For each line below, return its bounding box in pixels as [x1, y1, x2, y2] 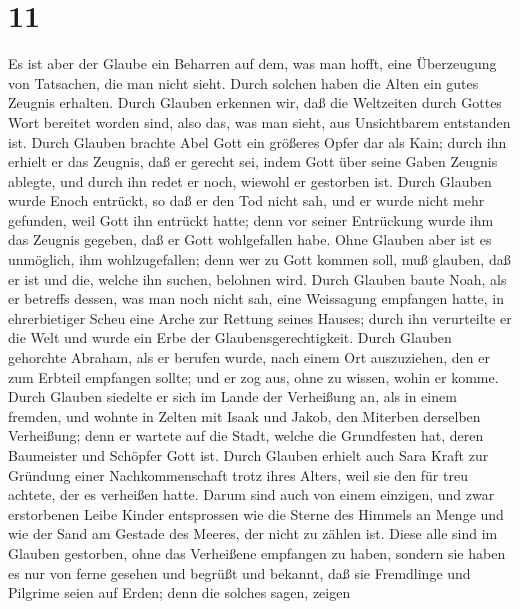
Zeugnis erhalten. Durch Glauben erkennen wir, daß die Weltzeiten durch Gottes [8, 92, 502, 113]
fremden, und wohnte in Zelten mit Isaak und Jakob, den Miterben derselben [8, 405, 481, 426]
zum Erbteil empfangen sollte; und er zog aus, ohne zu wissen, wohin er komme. [8, 366, 499, 387]
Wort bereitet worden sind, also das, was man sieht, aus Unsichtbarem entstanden [8, 111, 511, 132]
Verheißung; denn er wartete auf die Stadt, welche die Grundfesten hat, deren [8, 425, 484, 446]
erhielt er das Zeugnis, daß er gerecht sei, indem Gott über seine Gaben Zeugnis [8, 151, 498, 172]
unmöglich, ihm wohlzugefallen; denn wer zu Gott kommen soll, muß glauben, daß [8, 249, 511, 270]
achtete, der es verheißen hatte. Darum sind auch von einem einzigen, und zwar [8, 484, 495, 505]
